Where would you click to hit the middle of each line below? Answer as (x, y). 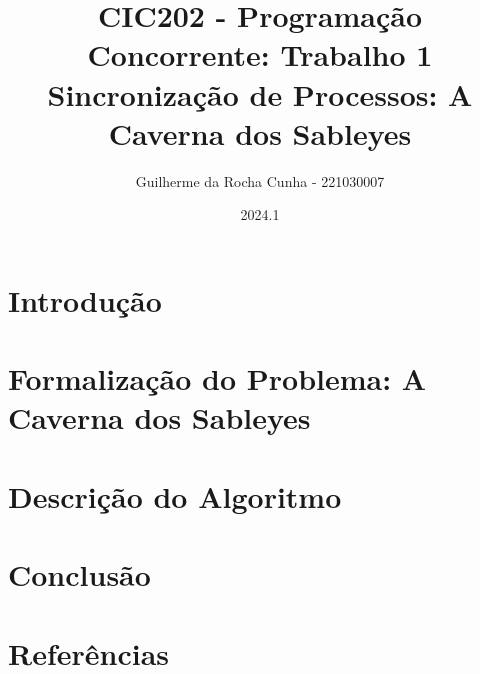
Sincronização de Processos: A (260, 93)
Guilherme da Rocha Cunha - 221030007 (260, 180)
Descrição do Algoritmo (175, 495)
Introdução (85, 299)
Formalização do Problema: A (217, 378)
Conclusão (79, 574)
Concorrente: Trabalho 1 (260, 54)
